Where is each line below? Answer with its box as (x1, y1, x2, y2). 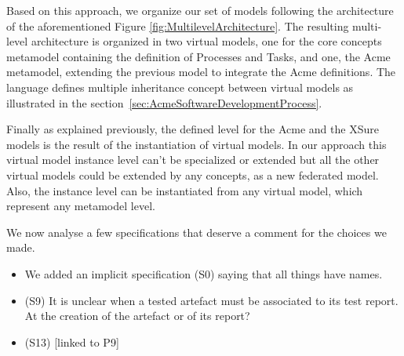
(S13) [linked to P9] (24, 333, 119, 350)
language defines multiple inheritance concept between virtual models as (6, 78, 354, 95)
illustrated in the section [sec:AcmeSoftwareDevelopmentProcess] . (6, 94, 322, 111)
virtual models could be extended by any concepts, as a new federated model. (6, 166, 379, 183)
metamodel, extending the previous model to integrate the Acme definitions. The (6, 64, 396, 80)
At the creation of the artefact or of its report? (24, 307, 250, 324)
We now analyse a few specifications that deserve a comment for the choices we (6, 223, 387, 240)
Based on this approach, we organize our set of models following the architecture (6, 2, 394, 18)
